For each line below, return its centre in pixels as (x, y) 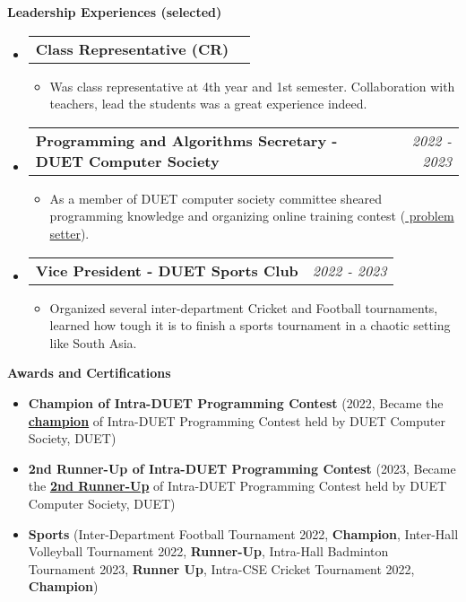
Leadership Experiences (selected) (115, 12)
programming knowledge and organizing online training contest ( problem (252, 216)
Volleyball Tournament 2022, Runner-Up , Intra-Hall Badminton (208, 551)
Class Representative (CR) (132, 48)
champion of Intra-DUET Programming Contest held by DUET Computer (237, 420)
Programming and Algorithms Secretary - (186, 140)
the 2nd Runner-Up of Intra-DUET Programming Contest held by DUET (237, 486)
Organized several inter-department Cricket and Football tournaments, (244, 307)
